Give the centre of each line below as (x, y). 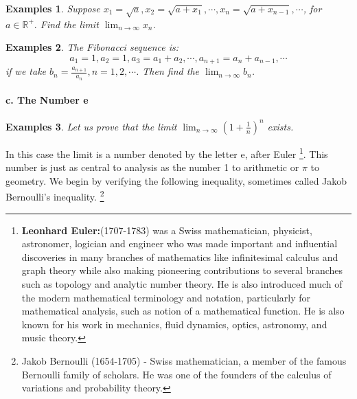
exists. (280, 126)
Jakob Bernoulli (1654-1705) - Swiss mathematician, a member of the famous (184, 360)
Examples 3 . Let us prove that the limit (91, 126)
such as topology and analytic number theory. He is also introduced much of (182, 284)
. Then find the (168, 71)
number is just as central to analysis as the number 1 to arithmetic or (152, 167)
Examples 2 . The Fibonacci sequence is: (92, 47)
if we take (26, 71)
